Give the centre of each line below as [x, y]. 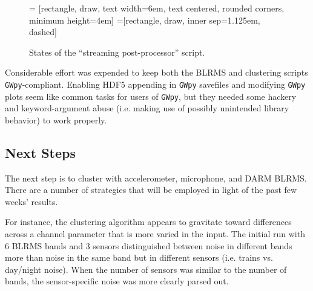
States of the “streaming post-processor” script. [117, 52]
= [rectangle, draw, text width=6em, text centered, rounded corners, [157, 8]
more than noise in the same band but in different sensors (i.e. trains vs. [139, 257]
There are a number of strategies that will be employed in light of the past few [151, 190]
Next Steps [40, 152]
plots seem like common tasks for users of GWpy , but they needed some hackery [151, 96]
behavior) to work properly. [56, 119]
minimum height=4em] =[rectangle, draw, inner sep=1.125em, [145, 20]
